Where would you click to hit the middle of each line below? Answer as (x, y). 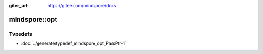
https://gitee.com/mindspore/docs (82, 6)
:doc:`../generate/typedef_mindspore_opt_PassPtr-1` (74, 43)
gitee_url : (19, 6)
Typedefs (21, 34)
